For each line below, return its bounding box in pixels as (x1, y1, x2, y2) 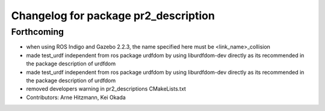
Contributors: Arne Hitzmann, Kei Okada (26, 94, 126, 101)
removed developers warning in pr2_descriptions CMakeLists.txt (26, 85, 187, 92)
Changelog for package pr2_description (11, 9, 215, 22)
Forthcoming (11, 26, 64, 37)
